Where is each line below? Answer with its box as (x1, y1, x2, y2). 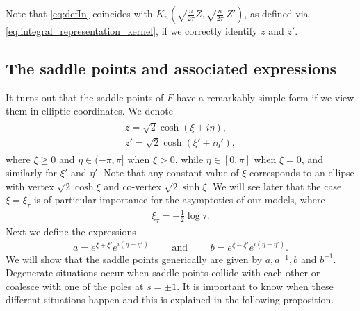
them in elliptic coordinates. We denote (6, 103, 173, 118)
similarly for (6, 165, 58, 180)
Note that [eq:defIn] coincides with (6, 6, 153, 20)
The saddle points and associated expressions (6, 57, 337, 78)
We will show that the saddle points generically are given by (6, 251, 262, 266)
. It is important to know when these (177, 278, 334, 293)
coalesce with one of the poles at (6, 278, 144, 293)
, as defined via (244, 6, 309, 20)
